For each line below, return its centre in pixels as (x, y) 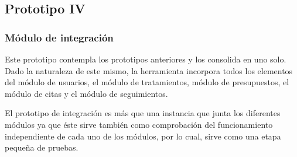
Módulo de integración (59, 37)
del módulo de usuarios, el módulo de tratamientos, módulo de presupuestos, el (147, 82)
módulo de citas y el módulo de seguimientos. (86, 93)
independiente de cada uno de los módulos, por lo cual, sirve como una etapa (143, 136)
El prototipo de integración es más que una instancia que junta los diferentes (143, 113)
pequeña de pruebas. (42, 147)
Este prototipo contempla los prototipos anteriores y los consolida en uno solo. (146, 59)
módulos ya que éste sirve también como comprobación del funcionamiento (139, 124)
